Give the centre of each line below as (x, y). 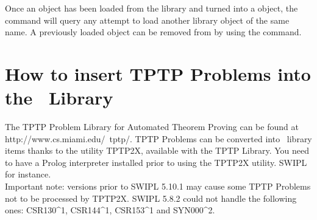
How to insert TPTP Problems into (158, 73)
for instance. (28, 174)
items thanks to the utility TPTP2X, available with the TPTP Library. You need (157, 150)
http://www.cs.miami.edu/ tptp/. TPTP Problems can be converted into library (158, 138)
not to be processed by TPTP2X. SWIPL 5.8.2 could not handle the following (151, 198)
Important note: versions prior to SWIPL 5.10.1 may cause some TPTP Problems (158, 186)
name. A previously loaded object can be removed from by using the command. (153, 32)
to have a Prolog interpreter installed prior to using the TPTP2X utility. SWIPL (156, 162)
